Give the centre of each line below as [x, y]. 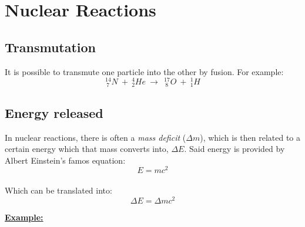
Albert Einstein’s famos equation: [65, 160]
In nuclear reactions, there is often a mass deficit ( [95, 137]
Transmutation [51, 47]
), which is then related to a [250, 137]
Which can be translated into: [58, 190]
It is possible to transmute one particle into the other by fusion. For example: [144, 71]
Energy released [54, 112]
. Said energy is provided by [234, 149]
